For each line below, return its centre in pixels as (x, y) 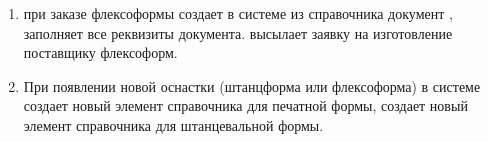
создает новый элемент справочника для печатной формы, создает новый (245, 105)
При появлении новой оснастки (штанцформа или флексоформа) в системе (252, 85)
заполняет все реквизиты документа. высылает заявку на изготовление (238, 32)
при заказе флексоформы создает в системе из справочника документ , (238, 13)
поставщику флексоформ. (100, 52)
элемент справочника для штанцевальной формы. (173, 124)
